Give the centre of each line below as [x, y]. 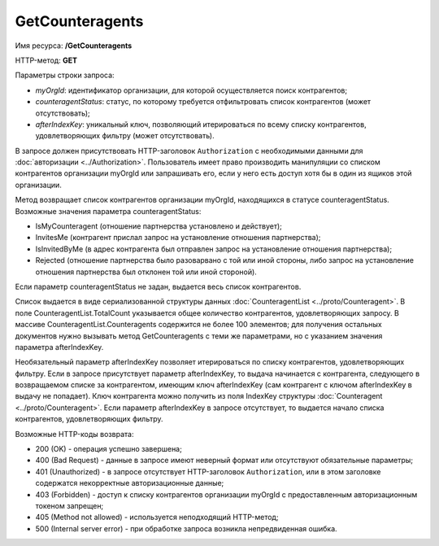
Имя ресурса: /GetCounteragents [74, 46]
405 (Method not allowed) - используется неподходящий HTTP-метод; [157, 518]
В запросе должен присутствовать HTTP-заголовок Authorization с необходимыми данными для [189, 151]
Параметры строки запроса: [65, 75]
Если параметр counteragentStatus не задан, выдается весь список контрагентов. [158, 286]
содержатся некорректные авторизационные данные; [130, 483]
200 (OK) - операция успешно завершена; [109, 449]
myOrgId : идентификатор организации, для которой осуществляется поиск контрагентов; [191, 90]
